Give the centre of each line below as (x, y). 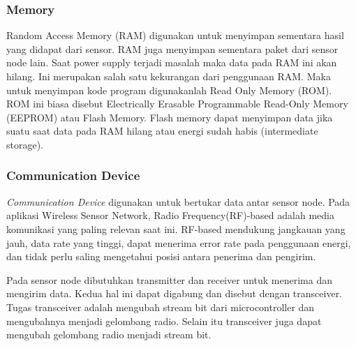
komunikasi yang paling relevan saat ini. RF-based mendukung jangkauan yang (176, 228)
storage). (25, 144)
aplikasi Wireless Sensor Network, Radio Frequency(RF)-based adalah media (170, 215)
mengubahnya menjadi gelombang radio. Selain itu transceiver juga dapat (164, 321)
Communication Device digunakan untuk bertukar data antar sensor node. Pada (178, 201)
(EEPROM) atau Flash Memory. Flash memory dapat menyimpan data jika (170, 117)
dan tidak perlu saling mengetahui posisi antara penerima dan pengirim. (161, 256)
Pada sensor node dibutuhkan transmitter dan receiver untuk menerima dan (169, 279)
